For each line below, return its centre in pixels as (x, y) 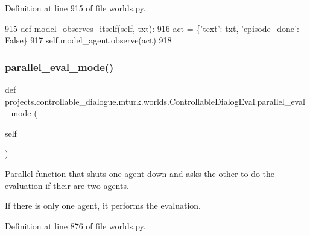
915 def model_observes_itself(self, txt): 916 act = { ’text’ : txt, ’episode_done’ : (152, 28)
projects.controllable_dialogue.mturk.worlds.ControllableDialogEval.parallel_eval (155, 101)
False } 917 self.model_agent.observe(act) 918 (88, 40)
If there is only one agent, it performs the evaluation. (103, 206)
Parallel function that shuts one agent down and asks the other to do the (140, 173)
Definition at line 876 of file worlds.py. (75, 225)
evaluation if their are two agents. (67, 185)
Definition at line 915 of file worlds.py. (75, 8)
